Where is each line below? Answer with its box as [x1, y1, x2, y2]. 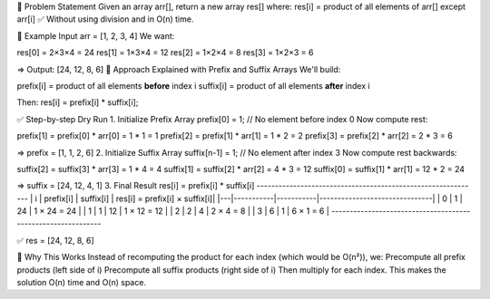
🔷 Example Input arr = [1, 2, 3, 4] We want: [16, 30, 175, 41]
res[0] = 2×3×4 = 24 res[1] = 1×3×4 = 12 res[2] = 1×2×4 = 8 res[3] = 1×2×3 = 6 [16, 47, 314, 58]
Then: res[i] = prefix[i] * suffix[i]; [16, 97, 139, 108]
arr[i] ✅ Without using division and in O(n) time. [16, 14, 194, 24]
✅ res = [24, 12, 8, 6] [16, 235, 94, 246]
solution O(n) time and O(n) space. [16, 277, 147, 288]
